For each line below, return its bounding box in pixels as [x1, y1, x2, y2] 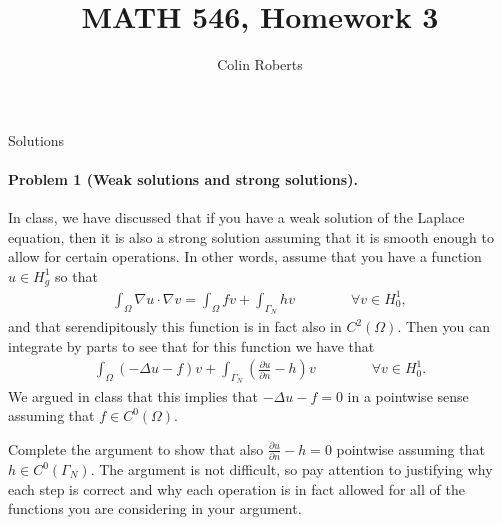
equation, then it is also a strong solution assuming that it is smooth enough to [8, 226, 494, 247]
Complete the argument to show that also [8, 438, 264, 459]
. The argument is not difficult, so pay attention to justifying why [90, 459, 493, 479]
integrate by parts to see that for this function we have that [8, 335, 375, 356]
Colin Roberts [217, 54, 303, 75]
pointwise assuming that [336, 438, 485, 459]
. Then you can [397, 316, 490, 337]
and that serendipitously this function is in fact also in [8, 316, 342, 337]
